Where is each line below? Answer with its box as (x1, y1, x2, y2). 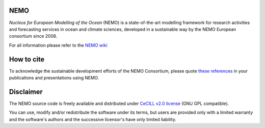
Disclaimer (9, 87, 43, 96)
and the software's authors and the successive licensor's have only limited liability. (9, 116, 177, 122)
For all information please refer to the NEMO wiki (9, 42, 107, 48)
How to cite (9, 55, 45, 63)
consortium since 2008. (9, 33, 57, 39)
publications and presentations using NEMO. (9, 75, 99, 80)
